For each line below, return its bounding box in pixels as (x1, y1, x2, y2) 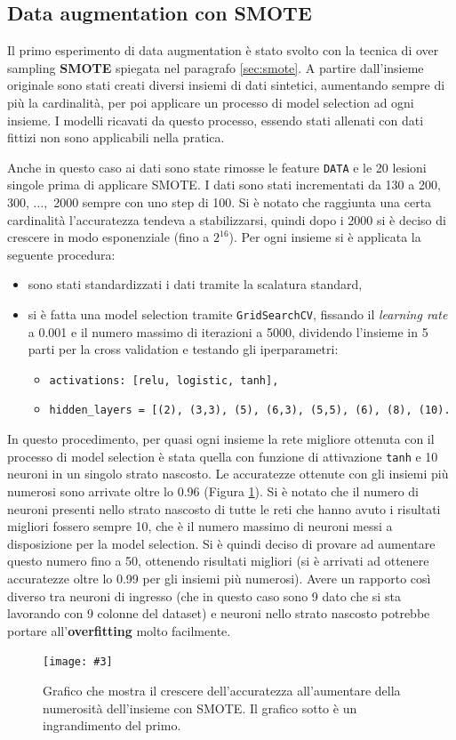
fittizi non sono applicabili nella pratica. (7, 128, 225, 147)
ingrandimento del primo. (43, 716, 181, 735)
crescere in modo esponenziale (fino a (7, 228, 210, 246)
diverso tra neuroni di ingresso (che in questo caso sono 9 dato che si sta (7, 586, 401, 605)
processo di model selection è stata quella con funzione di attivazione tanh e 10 (7, 446, 438, 465)
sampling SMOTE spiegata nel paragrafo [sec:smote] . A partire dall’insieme (7, 58, 424, 76)
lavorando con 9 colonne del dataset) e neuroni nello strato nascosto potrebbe (7, 604, 430, 623)
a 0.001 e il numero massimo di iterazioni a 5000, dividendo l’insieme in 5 (28, 322, 428, 341)
